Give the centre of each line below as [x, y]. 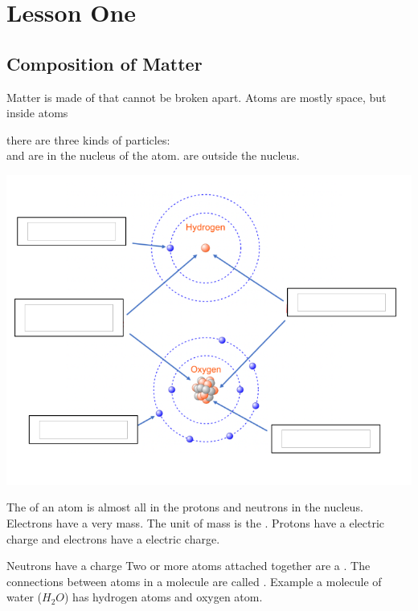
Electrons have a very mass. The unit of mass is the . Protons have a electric [196, 522]
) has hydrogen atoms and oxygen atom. [164, 597]
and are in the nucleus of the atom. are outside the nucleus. [153, 155]
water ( [24, 597]
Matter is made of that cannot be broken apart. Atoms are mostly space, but [197, 97]
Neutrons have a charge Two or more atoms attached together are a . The [189, 566]
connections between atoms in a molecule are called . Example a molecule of [194, 581]
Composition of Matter [104, 63]
